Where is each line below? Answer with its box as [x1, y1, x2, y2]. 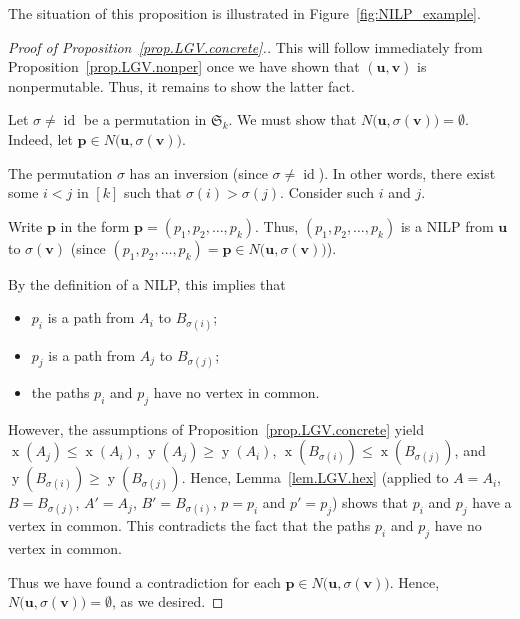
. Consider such [280, 182, 375, 203]
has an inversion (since [129, 162, 268, 183]
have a [472, 492, 512, 513]
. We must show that [228, 109, 357, 130]
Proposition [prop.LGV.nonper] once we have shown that [8, 56, 360, 77]
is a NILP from [400, 215, 494, 236]
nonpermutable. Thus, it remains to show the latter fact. [8, 75, 355, 96]
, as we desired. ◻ [111, 591, 224, 612]
